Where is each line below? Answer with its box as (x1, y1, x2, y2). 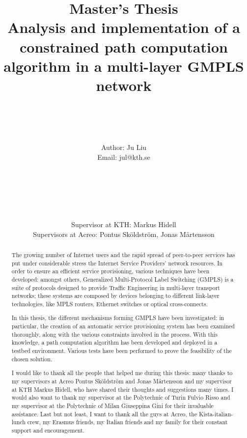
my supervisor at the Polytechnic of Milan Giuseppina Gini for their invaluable (11, 401, 214, 409)
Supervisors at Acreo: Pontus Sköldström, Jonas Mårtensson (33, 229, 215, 239)
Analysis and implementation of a (7, 17, 240, 37)
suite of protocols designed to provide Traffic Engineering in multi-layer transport (11, 283, 220, 292)
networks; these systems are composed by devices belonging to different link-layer (11, 292, 220, 300)
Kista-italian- (199, 409, 233, 418)
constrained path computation (20, 36, 228, 57)
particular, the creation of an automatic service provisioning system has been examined (11, 322, 235, 330)
